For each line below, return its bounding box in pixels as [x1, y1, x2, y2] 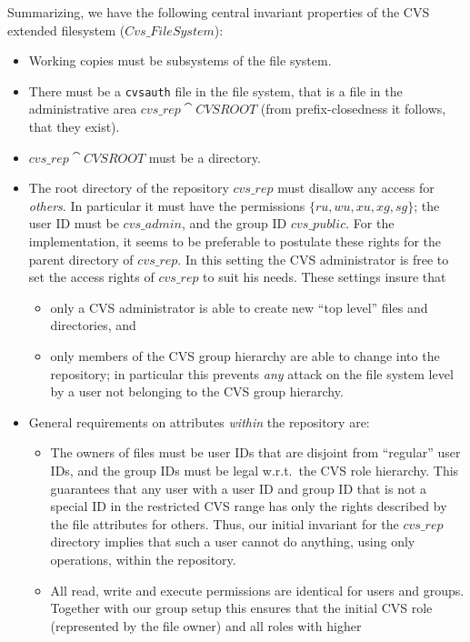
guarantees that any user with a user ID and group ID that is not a [50, 478, 427, 497]
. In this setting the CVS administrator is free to [177, 249, 449, 268]
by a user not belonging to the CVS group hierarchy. [50, 382, 344, 401]
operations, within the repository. [50, 549, 236, 568]
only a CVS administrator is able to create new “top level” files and [50, 297, 428, 316]
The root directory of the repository [28, 178, 229, 197]
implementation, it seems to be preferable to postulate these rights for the [28, 232, 441, 250]
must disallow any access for [277, 178, 435, 197]
